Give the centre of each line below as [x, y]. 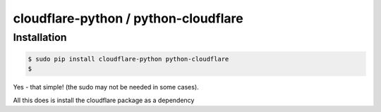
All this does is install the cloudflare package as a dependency [104, 100]
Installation [40, 37]
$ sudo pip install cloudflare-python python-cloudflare [128, 59]
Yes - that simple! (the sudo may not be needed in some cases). [106, 87]
